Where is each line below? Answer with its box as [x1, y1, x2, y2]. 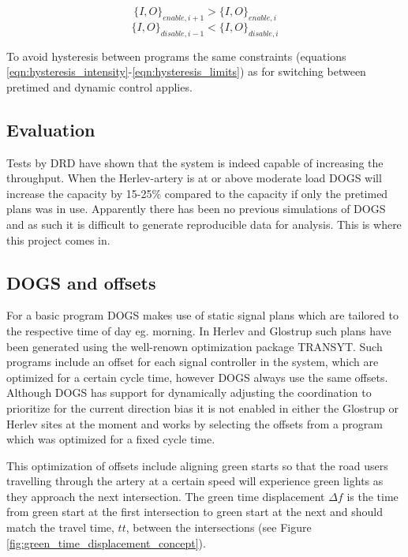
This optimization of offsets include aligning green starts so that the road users [6, 457, 388, 473]
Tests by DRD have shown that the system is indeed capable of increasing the [6, 154, 384, 170]
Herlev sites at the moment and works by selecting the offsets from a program [6, 415, 383, 432]
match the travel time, [6, 519, 114, 536]
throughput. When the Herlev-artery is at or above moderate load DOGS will [6, 170, 382, 186]
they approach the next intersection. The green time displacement [6, 488, 325, 504]
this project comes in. [6, 231, 110, 248]
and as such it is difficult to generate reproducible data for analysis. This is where [6, 215, 402, 232]
